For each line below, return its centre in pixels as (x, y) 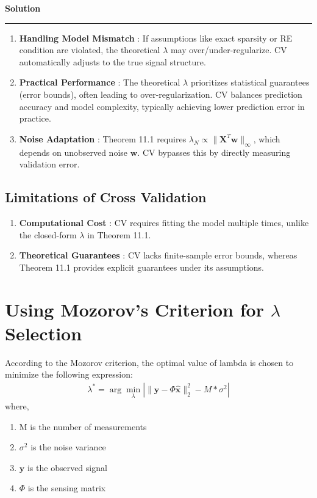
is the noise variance (68, 447)
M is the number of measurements (83, 426)
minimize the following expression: (69, 374)
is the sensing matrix (67, 488)
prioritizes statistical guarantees (250, 82)
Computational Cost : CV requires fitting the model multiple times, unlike (164, 222)
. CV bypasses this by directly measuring (214, 152)
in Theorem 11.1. (119, 234)
